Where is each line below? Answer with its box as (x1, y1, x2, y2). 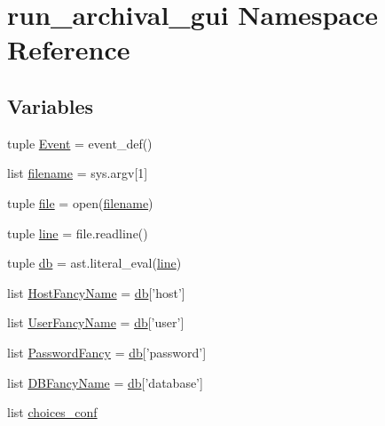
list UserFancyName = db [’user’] (7, 313, 185, 332)
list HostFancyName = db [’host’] (7, 283, 185, 301)
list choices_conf (7, 403, 98, 422)
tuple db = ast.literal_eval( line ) (7, 253, 182, 272)
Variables (7, 92, 94, 119)
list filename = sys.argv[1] (7, 164, 148, 182)
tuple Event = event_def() (7, 133, 153, 152)
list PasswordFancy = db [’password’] (7, 342, 207, 361)
